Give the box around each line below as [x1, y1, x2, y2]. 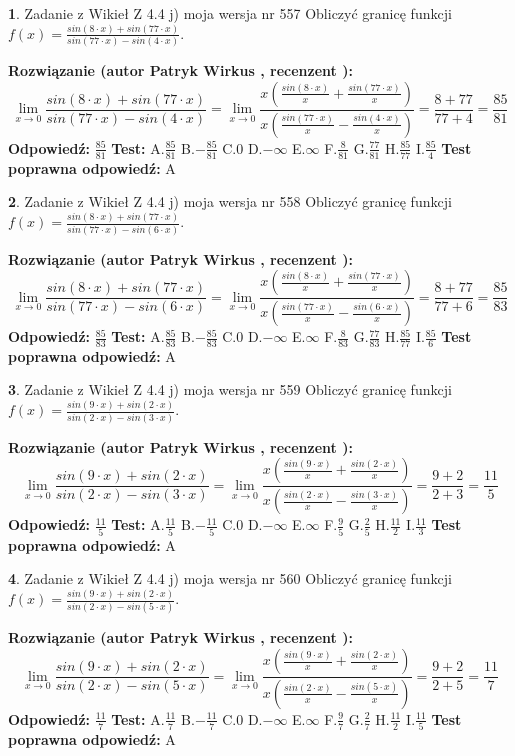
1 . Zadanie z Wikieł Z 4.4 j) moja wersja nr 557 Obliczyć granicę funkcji [8, 3, 452, 23]
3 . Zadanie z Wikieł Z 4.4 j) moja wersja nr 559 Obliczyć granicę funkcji [8, 379, 452, 400]
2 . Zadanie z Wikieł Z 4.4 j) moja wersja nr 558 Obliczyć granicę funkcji [8, 191, 452, 212]
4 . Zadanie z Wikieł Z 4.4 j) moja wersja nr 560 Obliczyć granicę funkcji [8, 568, 452, 589]
